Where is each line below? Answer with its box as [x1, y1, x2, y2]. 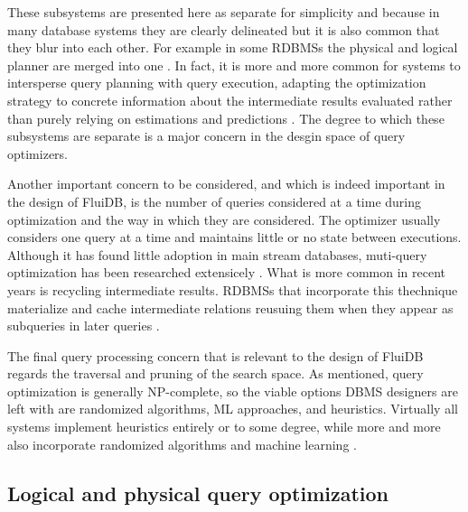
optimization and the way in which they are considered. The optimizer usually [7, 209, 441, 228]
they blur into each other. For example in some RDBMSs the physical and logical [7, 38, 458, 57]
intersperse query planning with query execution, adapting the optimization [7, 73, 426, 92]
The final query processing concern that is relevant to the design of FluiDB [7, 346, 424, 365]
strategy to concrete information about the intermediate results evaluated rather [7, 90, 453, 109]
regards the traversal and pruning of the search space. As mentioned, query [7, 364, 424, 383]
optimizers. [7, 144, 69, 163]
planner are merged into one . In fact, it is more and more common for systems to [7, 55, 461, 74]
